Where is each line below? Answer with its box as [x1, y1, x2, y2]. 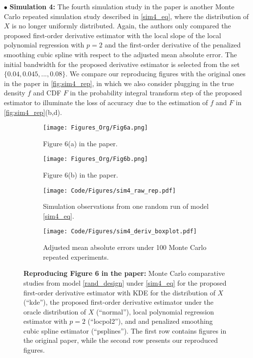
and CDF [33, 88, 62, 98]
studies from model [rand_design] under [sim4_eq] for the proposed [23, 277, 227, 288]
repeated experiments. [43, 251, 109, 262]
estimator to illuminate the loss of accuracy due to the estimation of [4, 97, 208, 107]
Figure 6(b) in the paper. [43, 170, 118, 180]
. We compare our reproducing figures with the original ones [65, 68, 246, 79]
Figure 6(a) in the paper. [43, 138, 118, 148]
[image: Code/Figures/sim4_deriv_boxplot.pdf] [43, 228, 197, 235]
